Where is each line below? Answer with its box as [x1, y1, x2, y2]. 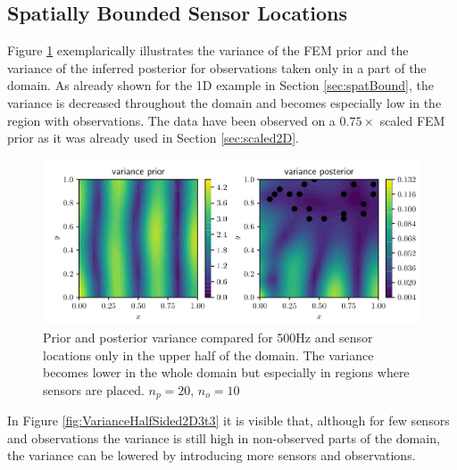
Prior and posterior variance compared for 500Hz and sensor [43, 327, 373, 346]
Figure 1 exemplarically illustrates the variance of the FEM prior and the [7, 41, 409, 60]
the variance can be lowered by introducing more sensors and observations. [7, 446, 416, 465]
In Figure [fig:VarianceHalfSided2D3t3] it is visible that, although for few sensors [7, 411, 450, 430]
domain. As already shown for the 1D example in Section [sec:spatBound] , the [7, 76, 434, 95]
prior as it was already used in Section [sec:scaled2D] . [7, 128, 299, 147]
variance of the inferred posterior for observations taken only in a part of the [7, 58, 427, 77]
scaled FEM [379, 111, 445, 129]
